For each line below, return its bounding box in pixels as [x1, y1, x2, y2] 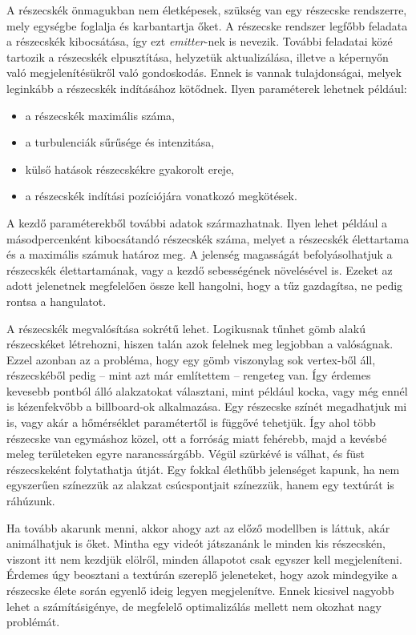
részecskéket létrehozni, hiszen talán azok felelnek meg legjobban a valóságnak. [6, 336, 394, 352]
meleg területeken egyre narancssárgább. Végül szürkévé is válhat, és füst [6, 445, 366, 462]
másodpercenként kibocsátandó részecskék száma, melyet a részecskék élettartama [6, 230, 410, 247]
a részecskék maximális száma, [25, 107, 175, 123]
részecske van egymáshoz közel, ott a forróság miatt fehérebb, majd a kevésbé [6, 429, 387, 446]
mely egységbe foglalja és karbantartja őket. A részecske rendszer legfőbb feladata [6, 17, 408, 34]
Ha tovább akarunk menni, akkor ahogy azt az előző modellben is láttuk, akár [6, 519, 390, 536]
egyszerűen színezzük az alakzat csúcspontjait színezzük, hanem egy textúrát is [6, 476, 394, 493]
